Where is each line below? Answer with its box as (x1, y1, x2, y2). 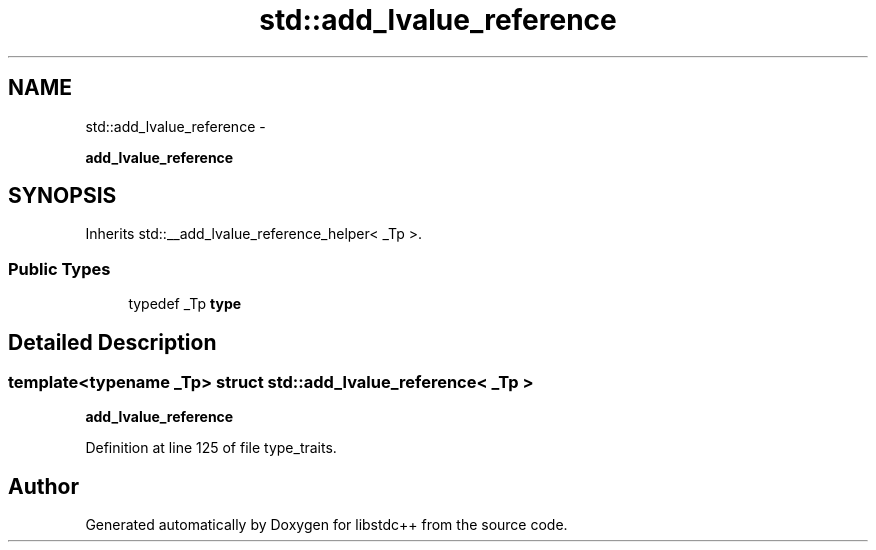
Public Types (8, 258, 111, 279)
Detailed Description (8, 329, 217, 355)
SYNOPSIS (8, 183, 117, 209)
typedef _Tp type (128, 295, 242, 313)
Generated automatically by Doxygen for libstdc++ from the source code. (85, 516, 568, 534)
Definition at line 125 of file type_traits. (85, 439, 337, 457)
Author (8, 473, 79, 499)
